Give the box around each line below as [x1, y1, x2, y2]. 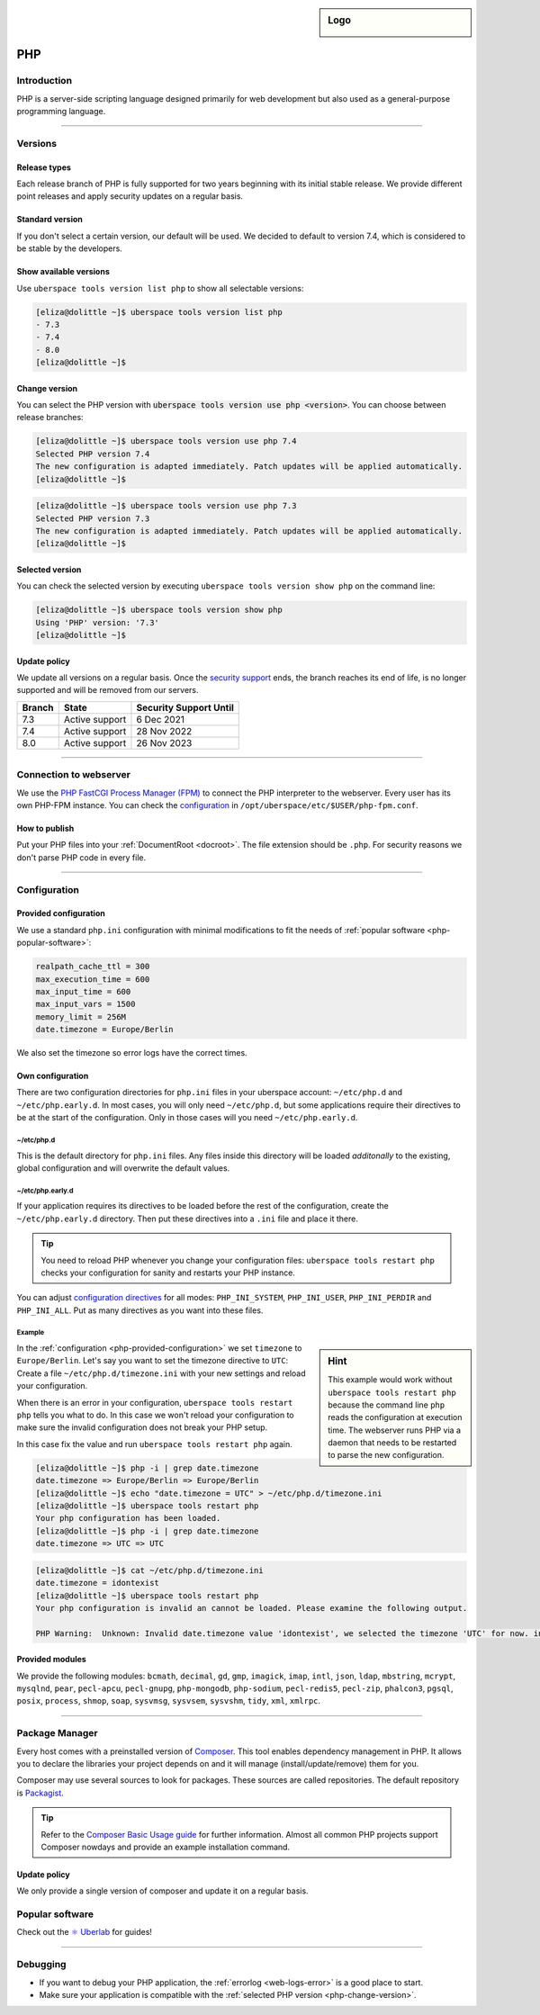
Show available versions [16, 266, 110, 277]
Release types [16, 162, 72, 173]
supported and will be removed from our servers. [16, 685, 199, 696]
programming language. [16, 106, 106, 116]
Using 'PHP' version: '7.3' [35, 617, 159, 627]
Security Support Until [136, 701, 234, 714]
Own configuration [16, 1071, 89, 1082]
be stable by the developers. [16, 243, 123, 254]
